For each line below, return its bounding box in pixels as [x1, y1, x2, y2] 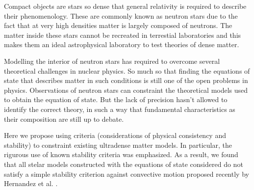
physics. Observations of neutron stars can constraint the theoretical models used [4, 84, 248, 95]
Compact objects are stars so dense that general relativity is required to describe [4, 1, 247, 11]
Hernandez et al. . [4, 178, 58, 189]
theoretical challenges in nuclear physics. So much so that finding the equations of [4, 65, 250, 76]
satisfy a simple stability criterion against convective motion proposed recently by [4, 168, 249, 179]
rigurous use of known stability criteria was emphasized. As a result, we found [4, 149, 238, 160]
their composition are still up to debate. [4, 113, 124, 124]
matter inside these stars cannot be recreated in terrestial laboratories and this [4, 29, 241, 40]
